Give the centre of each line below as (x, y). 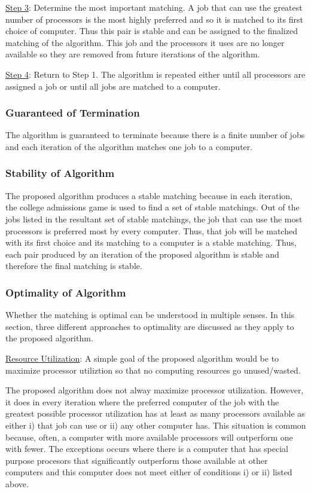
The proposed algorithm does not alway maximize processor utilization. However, (155, 390)
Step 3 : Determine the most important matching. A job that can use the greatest (154, 7)
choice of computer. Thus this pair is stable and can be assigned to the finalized (152, 31)
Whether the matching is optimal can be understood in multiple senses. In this (150, 315)
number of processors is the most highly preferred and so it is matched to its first (154, 19)
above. (17, 483)
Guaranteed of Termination (73, 113)
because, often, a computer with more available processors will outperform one (149, 437)
